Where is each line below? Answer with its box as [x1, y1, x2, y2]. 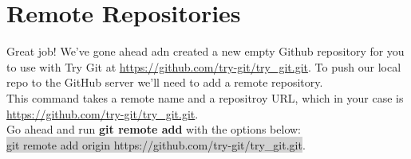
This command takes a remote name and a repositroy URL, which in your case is [6, 89, 404, 106]
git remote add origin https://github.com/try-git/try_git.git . [6, 136, 306, 153]
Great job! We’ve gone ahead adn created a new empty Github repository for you [6, 43, 405, 60]
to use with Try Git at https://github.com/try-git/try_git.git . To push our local [6, 58, 401, 75]
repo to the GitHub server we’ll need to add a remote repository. [6, 74, 323, 91]
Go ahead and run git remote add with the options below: [6, 121, 302, 138]
